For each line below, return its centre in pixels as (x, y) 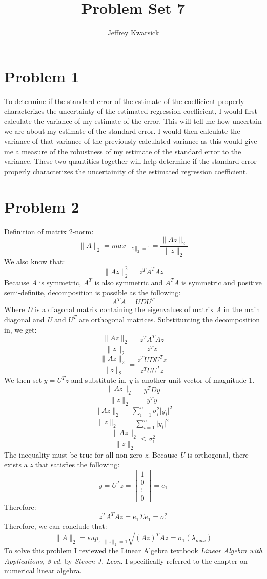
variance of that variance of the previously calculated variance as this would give (131, 141)
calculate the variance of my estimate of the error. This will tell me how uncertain (133, 121)
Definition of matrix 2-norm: (49, 231)
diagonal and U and (35, 319)
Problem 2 (42, 206)
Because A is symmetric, (43, 282)
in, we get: (20, 329)
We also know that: (35, 261)
